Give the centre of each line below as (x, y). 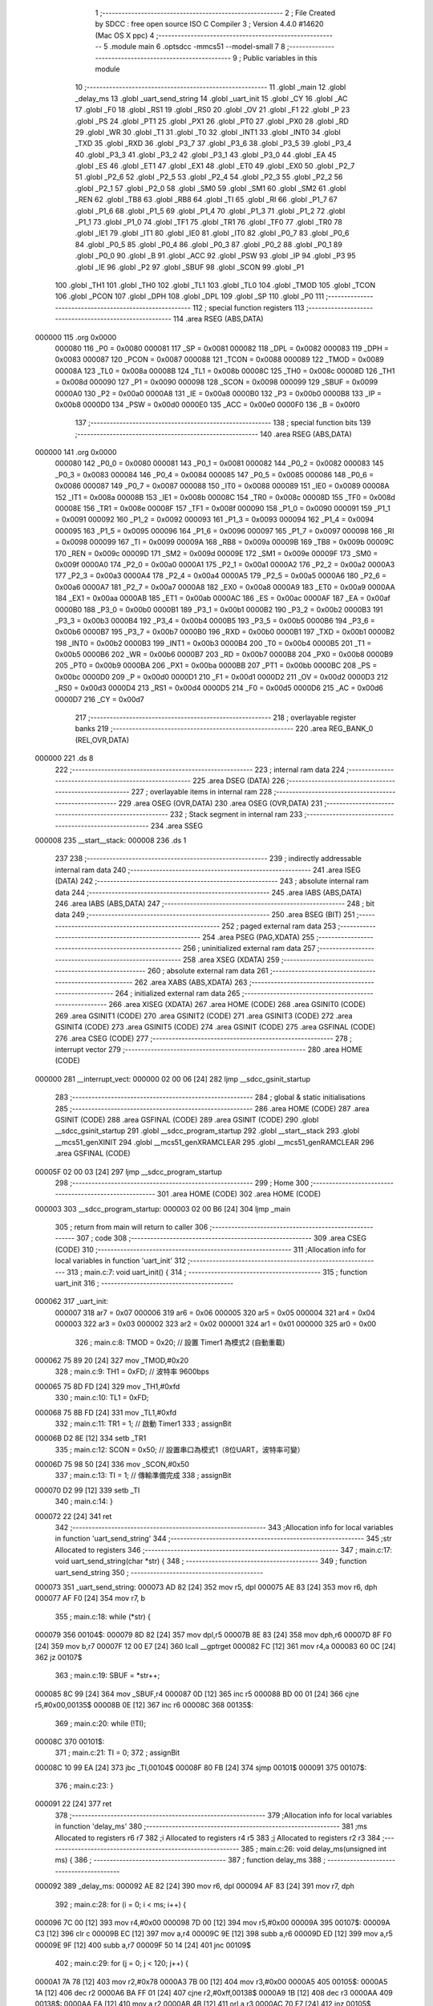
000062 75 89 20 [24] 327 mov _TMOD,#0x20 (112, 1360)
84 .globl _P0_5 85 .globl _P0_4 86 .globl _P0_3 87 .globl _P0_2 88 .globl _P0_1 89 (208, 244)
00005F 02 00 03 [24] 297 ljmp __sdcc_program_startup (128, 1172)
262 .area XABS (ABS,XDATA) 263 (191, 982)
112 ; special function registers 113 (249, 307)
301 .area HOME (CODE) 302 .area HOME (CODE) (239, 1194)
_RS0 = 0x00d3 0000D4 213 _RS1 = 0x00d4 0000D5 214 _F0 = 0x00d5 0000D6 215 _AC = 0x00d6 (219, 688)
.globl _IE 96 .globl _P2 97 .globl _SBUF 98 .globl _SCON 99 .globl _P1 (190, 267)
